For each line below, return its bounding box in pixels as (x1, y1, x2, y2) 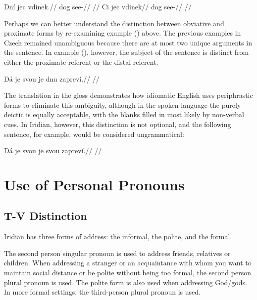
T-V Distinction (4, 208, 87, 223)
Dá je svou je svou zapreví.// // (4, 145, 102, 156)
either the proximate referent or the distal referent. (4, 56, 158, 67)
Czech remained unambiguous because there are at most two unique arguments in (4, 37, 252, 47)
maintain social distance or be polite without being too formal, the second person (4, 267, 251, 278)
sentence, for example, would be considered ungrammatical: (4, 129, 184, 139)
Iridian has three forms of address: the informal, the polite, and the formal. (4, 231, 232, 242)
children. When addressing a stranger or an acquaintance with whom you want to (4, 257, 252, 268)
